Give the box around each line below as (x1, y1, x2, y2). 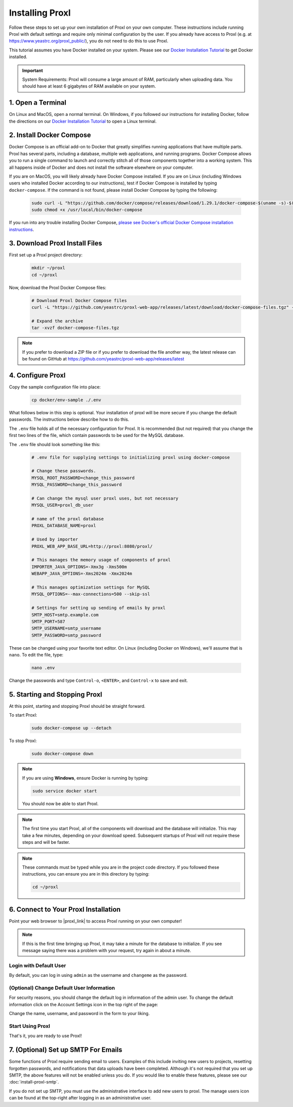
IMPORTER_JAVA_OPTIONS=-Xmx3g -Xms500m (31, 564, 127, 569)
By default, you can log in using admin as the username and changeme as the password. (9, 972, 188, 978)
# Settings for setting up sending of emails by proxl (31, 605, 166, 611)
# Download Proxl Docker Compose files (31, 297, 127, 303)
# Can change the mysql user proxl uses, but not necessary (31, 496, 179, 501)
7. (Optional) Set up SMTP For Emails (9, 1046, 123, 1054)
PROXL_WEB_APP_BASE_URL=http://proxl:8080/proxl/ (31, 543, 153, 549)
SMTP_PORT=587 (31, 619, 65, 624)
